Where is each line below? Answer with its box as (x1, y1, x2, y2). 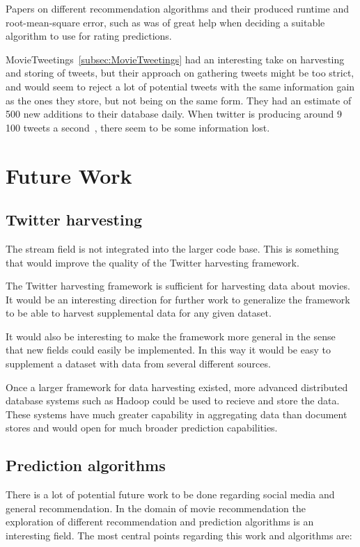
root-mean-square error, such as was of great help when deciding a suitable (6, 15, 325, 29)
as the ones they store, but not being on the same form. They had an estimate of (6, 93, 352, 107)
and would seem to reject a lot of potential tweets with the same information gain (6, 79, 355, 93)
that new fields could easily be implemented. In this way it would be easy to (6, 342, 331, 357)
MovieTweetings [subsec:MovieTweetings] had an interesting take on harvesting (6, 51, 345, 66)
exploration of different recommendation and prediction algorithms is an (6, 514, 314, 529)
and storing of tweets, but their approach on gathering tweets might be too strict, (6, 65, 354, 80)
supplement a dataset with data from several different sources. (6, 356, 271, 371)
